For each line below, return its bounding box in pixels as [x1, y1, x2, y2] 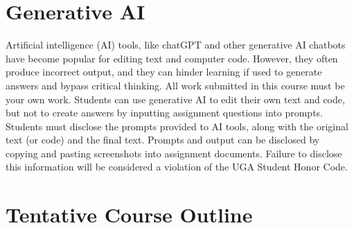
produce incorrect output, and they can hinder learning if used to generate [6, 64, 322, 79]
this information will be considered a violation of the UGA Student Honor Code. [6, 159, 348, 174]
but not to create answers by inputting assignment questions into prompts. [6, 105, 323, 120]
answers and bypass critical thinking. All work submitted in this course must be [6, 78, 345, 92]
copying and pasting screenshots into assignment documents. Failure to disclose [6, 146, 342, 160]
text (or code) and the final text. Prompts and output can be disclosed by [6, 132, 320, 147]
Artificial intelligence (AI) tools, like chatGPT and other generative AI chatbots [6, 37, 346, 52]
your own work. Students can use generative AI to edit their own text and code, [6, 91, 345, 106]
